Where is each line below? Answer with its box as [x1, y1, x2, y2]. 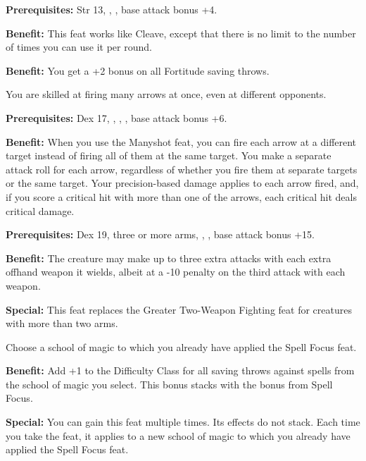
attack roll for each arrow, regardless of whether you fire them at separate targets [6, 161, 358, 176]
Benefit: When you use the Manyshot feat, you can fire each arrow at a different [6, 134, 357, 149]
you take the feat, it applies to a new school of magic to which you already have [6, 428, 351, 443]
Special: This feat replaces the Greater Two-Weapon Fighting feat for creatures [6, 302, 352, 316]
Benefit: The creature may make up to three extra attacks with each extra [6, 250, 332, 265]
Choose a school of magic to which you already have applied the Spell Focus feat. [6, 339, 357, 354]
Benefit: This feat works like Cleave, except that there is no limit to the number [6, 25, 356, 40]
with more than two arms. [6, 316, 118, 331]
